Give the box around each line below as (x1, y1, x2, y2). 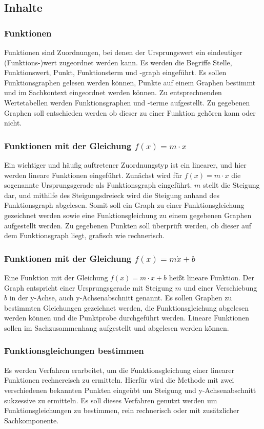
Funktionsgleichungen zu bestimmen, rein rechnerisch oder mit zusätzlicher (4, 405, 239, 416)
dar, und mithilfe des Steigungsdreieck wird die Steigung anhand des (4, 189, 220, 200)
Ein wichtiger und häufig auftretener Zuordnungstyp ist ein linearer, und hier (4, 159, 247, 170)
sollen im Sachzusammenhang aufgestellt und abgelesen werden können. (4, 322, 229, 333)
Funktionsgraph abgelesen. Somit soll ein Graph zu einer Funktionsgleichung (4, 200, 245, 210)
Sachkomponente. (4, 415, 59, 425)
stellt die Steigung (203, 180, 260, 190)
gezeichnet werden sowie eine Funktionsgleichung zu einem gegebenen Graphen (4, 209, 252, 220)
